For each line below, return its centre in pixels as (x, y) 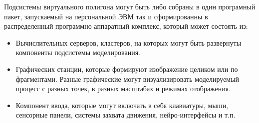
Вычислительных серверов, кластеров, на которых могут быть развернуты (129, 42)
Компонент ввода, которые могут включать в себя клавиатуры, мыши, (122, 105)
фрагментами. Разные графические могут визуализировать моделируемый (128, 79)
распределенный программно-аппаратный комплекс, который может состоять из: (126, 26)
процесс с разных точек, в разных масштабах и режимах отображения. (123, 89)
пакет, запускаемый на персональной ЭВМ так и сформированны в (106, 16)
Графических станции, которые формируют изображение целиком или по (127, 69)
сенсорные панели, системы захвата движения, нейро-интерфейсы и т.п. (126, 115)
